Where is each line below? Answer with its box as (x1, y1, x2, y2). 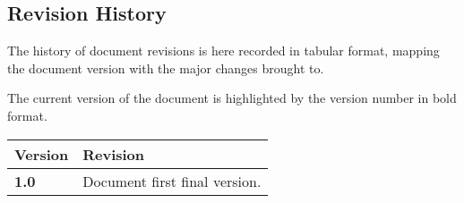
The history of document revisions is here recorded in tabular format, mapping (7, 41, 440, 60)
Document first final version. (82, 170, 262, 191)
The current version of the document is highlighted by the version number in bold (7, 89, 457, 107)
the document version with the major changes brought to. (7, 58, 324, 77)
